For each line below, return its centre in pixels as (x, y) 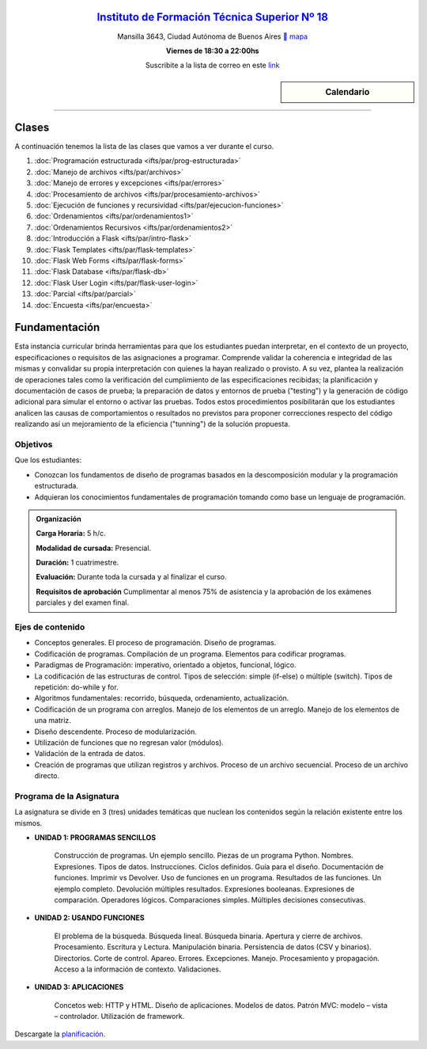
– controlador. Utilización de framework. (119, 1017)
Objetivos (34, 444)
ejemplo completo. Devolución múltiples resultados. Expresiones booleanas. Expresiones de (204, 889)
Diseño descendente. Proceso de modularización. (115, 732)
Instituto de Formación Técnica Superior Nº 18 (212, 17)
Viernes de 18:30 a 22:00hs (213, 51)
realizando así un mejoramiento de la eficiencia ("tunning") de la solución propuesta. (152, 424)
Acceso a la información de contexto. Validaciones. (138, 969)
